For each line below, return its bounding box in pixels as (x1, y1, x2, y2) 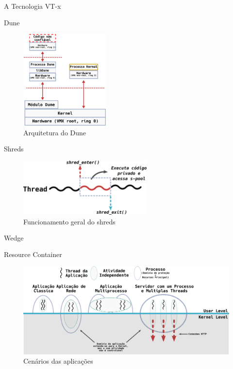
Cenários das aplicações (23, 356, 93, 366)
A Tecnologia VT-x (4, 1, 61, 11)
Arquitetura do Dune (23, 127, 86, 137)
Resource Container (4, 249, 62, 259)
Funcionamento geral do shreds (23, 216, 116, 226)
